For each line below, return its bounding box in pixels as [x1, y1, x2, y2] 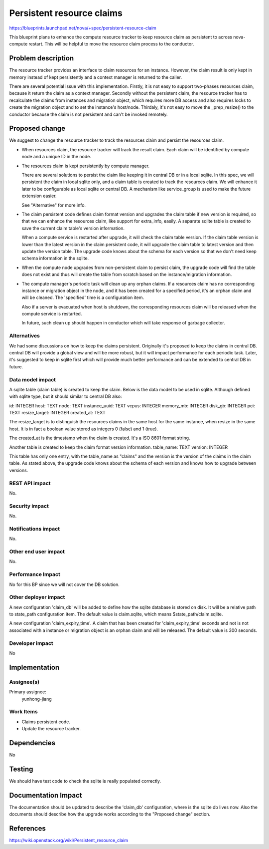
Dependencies [9, 739, 56, 747]
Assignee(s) [9, 678, 40, 685]
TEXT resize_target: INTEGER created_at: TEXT [9, 410, 106, 416]
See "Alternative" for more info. [21, 202, 86, 208]
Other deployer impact [9, 594, 65, 601]
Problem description [9, 54, 74, 62]
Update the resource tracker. [21, 726, 81, 732]
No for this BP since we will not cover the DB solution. [9, 581, 120, 587]
